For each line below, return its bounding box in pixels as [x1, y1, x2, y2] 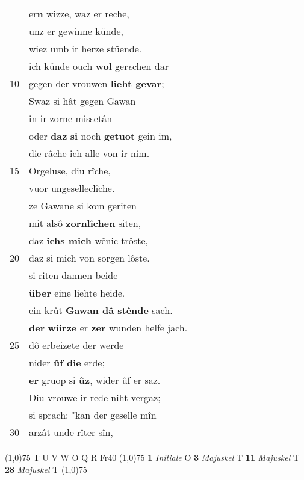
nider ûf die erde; [29, 355, 105, 369]
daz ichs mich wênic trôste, [29, 233, 148, 247]
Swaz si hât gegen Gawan [29, 94, 136, 108]
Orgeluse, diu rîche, [29, 164, 111, 177]
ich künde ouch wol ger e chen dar [29, 59, 169, 73]
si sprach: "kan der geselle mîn [29, 408, 157, 422]
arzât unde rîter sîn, [29, 425, 113, 439]
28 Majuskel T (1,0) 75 [5, 463, 87, 475]
